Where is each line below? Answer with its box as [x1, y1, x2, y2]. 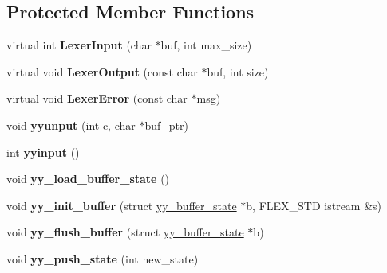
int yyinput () [6, 143, 80, 160]
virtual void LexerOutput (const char [6, 63, 198, 80]
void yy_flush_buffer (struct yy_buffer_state [6, 224, 244, 240]
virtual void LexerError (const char [6, 90, 188, 107]
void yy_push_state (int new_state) [6, 250, 199, 267]
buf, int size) [207, 63, 269, 80]
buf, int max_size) [160, 37, 252, 53]
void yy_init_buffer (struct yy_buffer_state [6, 197, 237, 213]
